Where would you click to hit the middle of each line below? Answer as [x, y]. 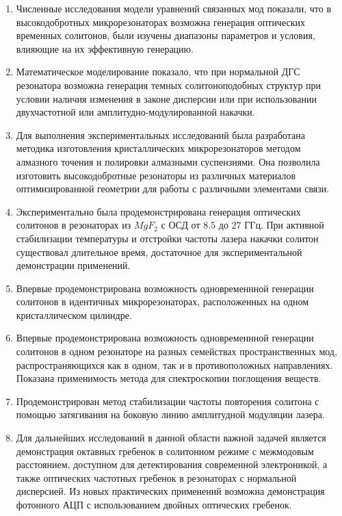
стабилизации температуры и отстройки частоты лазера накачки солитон [167, 238]
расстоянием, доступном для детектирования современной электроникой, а [172, 464]
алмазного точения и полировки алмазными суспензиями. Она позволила [168, 161]
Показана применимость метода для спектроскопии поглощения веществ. [169, 378]
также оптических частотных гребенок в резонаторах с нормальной [156, 477]
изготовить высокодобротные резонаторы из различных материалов [156, 175]
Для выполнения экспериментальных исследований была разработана [160, 134]
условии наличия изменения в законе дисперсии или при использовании [166, 98]
